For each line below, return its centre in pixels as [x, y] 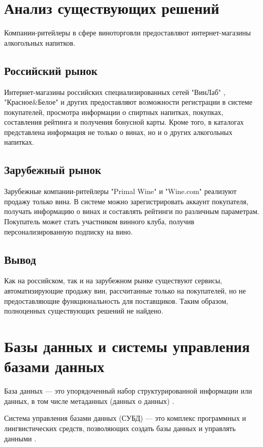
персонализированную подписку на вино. [68, 231]
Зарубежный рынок [53, 170]
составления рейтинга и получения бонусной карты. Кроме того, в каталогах [124, 122]
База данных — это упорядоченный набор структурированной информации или [128, 391]
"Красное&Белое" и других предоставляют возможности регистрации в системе [128, 102]
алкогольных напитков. [40, 42]
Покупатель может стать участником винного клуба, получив [99, 221]
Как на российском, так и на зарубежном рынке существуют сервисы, [113, 280]
